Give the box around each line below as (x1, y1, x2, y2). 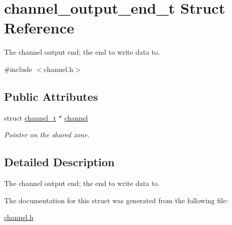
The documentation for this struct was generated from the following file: (4, 195, 228, 205)
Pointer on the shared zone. (4, 129, 90, 140)
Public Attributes (4, 88, 98, 104)
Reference (4, 17, 74, 38)
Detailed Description (4, 154, 115, 170)
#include (4, 63, 32, 74)
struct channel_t (4, 112, 56, 123)
